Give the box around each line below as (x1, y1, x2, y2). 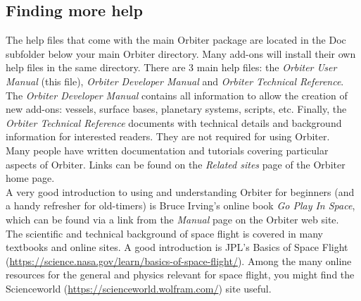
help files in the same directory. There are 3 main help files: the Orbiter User (6, 60, 337, 75)
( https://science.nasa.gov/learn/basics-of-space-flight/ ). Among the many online (6, 253, 352, 268)
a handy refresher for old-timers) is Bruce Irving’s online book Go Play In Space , (6, 198, 355, 213)
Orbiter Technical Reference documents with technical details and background (6, 115, 342, 130)
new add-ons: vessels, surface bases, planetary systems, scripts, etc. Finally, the (6, 102, 347, 116)
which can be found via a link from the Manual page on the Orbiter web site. (6, 211, 339, 226)
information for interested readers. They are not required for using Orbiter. (6, 129, 330, 144)
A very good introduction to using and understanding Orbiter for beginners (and (6, 184, 355, 199)
